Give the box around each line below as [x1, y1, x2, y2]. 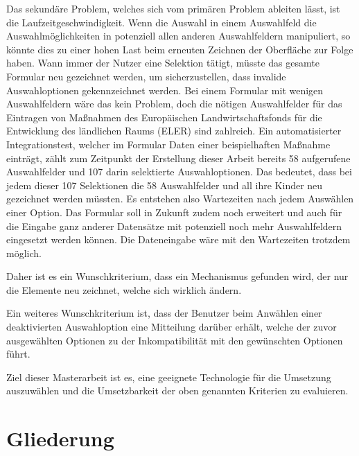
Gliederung [6, 424, 114, 453]
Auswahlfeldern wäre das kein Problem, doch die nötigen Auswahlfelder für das [6, 96, 342, 111]
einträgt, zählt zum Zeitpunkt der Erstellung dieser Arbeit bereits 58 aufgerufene [6, 150, 351, 165]
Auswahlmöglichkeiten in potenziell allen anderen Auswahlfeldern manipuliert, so [6, 28, 351, 43]
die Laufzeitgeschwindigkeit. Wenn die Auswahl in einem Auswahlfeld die [6, 15, 317, 29]
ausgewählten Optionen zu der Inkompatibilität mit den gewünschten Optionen [6, 333, 343, 347]
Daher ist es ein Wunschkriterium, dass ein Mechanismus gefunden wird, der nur [6, 269, 349, 283]
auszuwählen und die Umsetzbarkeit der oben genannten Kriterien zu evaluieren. [6, 383, 349, 398]
